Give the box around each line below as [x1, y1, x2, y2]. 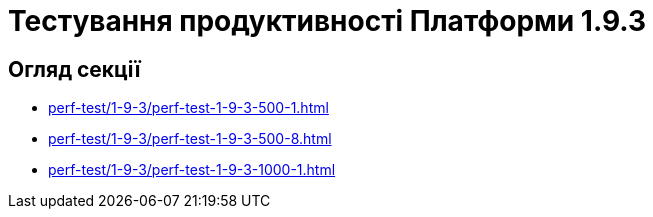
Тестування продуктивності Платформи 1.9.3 [8, 4, 647, 38]
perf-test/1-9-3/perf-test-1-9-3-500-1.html [48, 99, 329, 117]
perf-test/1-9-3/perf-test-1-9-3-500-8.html [48, 130, 332, 148]
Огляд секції [8, 56, 141, 82]
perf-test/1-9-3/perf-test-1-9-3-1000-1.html [48, 161, 336, 179]
